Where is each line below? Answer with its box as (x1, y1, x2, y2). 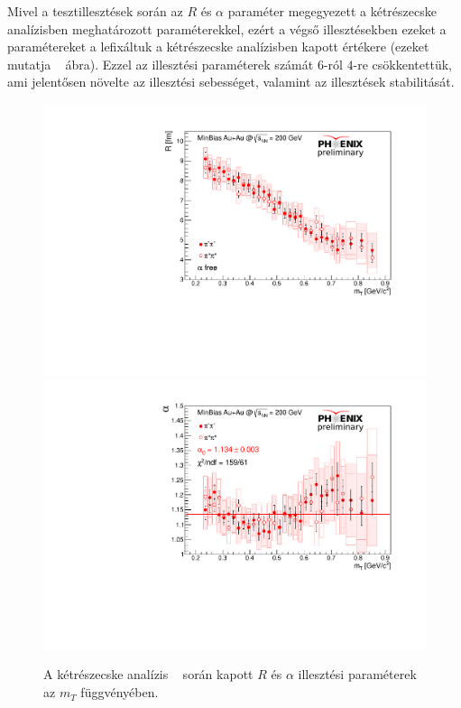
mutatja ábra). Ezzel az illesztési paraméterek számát (7, 54, 314, 73)
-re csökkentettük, (353, 54, 452, 73)
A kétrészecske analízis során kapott (43, 665, 254, 684)
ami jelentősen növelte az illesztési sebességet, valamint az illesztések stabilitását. (7, 72, 455, 91)
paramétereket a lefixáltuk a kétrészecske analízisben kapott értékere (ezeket (7, 37, 429, 56)
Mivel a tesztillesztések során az (7, 2, 183, 20)
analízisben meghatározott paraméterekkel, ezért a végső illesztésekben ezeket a (7, 19, 447, 38)
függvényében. (80, 683, 159, 702)
